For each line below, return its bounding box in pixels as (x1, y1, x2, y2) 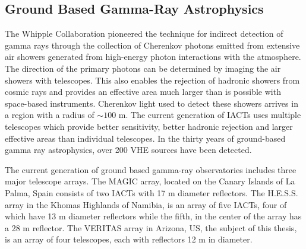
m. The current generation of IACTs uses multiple (118, 108, 301, 121)
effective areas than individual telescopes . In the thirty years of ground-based (5, 132, 286, 144)
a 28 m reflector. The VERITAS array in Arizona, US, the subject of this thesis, (5, 221, 297, 234)
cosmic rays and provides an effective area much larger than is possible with (5, 85, 281, 98)
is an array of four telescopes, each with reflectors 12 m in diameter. (5, 233, 253, 245)
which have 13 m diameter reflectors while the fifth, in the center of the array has (5, 210, 302, 222)
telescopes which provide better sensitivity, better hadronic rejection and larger (5, 120, 293, 132)
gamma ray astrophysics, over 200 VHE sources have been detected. (5, 143, 252, 156)
